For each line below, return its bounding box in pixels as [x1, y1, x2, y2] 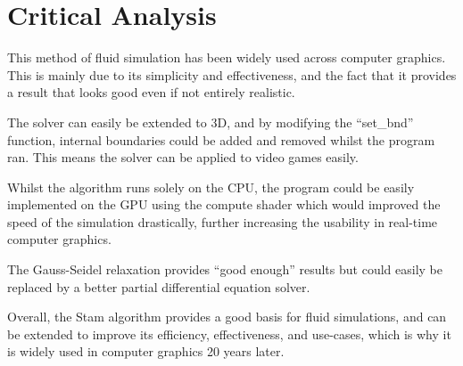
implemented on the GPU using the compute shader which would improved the [7, 195, 441, 214]
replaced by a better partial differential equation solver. [7, 277, 310, 296]
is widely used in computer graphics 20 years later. [7, 342, 285, 361]
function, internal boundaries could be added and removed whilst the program [7, 130, 435, 149]
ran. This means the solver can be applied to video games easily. [7, 148, 359, 167]
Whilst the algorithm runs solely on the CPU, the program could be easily [7, 177, 415, 196]
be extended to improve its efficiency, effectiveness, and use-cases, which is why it [7, 324, 451, 343]
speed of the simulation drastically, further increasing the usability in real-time [7, 212, 438, 231]
